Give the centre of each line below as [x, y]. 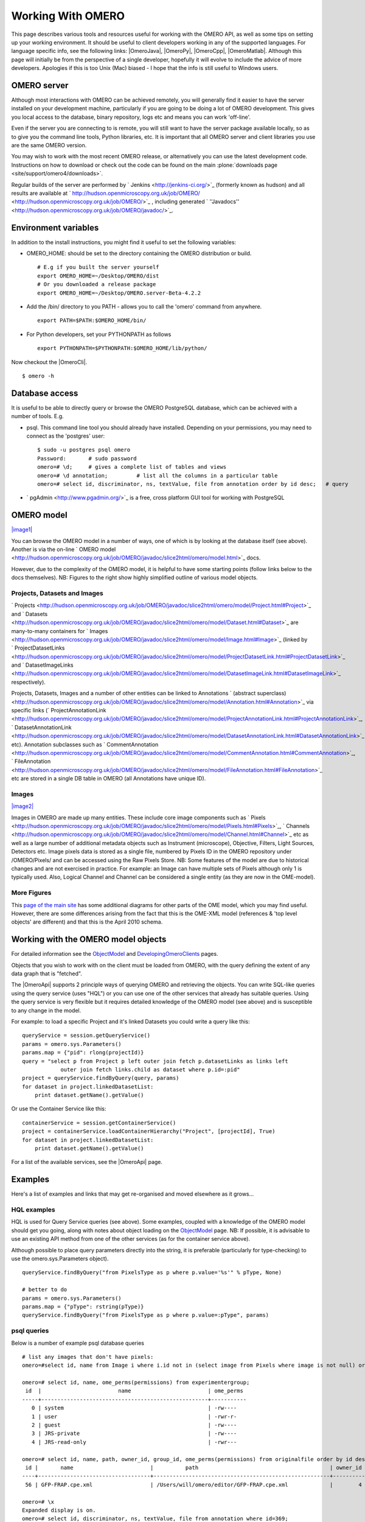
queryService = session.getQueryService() [86, 1036]
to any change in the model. [46, 1010]
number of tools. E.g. [37, 416]
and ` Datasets [30, 614]
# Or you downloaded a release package [97, 284]
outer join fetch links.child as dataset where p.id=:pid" [150, 1069]
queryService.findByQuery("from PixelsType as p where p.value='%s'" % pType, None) [152, 1273]
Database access [45, 393]
